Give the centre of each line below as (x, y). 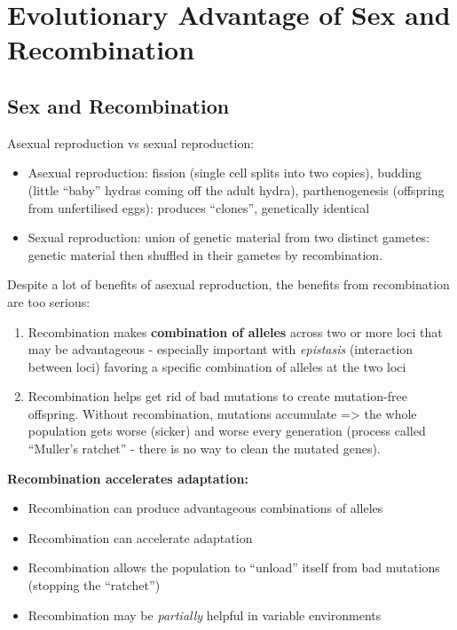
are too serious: (49, 301)
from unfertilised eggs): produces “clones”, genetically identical (199, 207)
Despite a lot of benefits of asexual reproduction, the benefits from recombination (228, 284)
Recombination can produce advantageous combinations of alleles (205, 508)
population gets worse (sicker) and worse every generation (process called (227, 431)
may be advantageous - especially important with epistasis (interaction (221, 349)
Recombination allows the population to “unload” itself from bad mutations (234, 567)
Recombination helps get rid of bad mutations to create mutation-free (217, 396)
